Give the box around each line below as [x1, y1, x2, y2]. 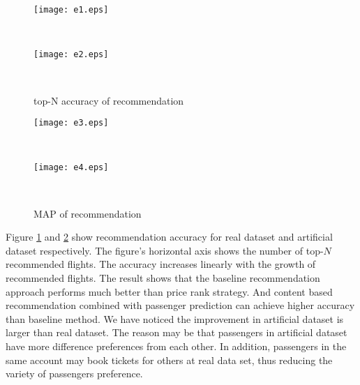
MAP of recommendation [33, 206, 142, 220]
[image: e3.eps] [33, 118, 109, 128]
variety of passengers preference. [6, 366, 143, 381]
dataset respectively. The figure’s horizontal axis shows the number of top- [6, 243, 324, 257]
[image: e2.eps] [33, 50, 109, 60]
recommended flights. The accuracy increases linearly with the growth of [6, 257, 316, 271]
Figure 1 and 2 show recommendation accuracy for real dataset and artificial [6, 229, 333, 244]
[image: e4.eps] [33, 163, 109, 173]
